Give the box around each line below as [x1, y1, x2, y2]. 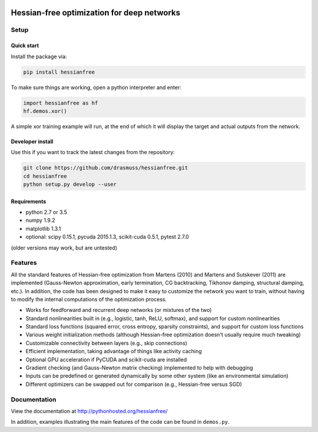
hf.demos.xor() [23, 108, 67, 114]
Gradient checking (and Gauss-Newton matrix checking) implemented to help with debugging [25, 364, 253, 371]
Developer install [11, 138, 54, 145]
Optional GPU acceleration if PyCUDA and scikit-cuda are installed [25, 356, 187, 363]
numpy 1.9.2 [25, 217, 55, 224]
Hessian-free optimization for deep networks [11, 8, 181, 18]
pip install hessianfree [23, 68, 95, 75]
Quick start [11, 42, 39, 49]
